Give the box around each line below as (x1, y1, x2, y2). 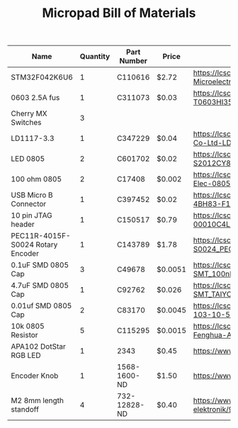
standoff (11, 405, 39, 415)
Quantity (79, 52, 110, 62)
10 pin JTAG (11, 210, 52, 220)
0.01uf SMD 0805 (11, 301, 72, 311)
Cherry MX (11, 108, 47, 118)
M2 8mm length (11, 395, 64, 405)
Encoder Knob (11, 371, 59, 381)
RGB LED (11, 351, 41, 361)
